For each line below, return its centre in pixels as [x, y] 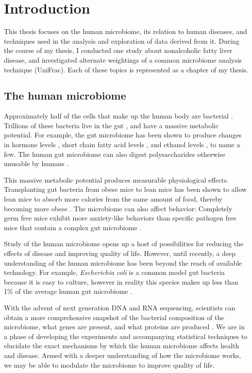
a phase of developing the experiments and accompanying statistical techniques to [126, 336]
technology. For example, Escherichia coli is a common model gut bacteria [114, 272]
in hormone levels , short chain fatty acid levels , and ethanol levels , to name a [122, 144]
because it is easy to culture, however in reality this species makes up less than [121, 281]
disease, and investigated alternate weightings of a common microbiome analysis [123, 59]
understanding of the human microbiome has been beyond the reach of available [123, 263]
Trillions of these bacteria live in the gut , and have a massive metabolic [111, 125]
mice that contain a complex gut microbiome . [73, 227]
